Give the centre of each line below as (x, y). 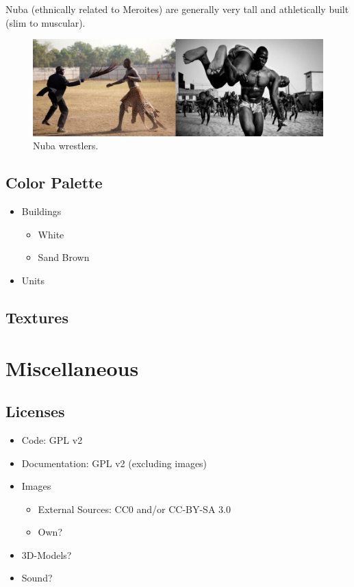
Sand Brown (64, 257)
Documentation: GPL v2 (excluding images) (114, 463)
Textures (37, 317)
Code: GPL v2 (52, 439)
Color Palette (54, 183)
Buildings (41, 211)
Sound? (37, 578)
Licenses (35, 411)
